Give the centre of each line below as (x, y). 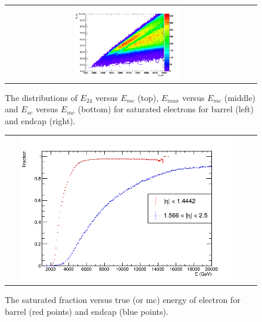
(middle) (240, 97)
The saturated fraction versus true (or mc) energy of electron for (123, 299)
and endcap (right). (40, 120)
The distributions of (41, 97)
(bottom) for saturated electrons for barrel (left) (166, 109)
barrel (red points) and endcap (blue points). (87, 311)
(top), (148, 97)
